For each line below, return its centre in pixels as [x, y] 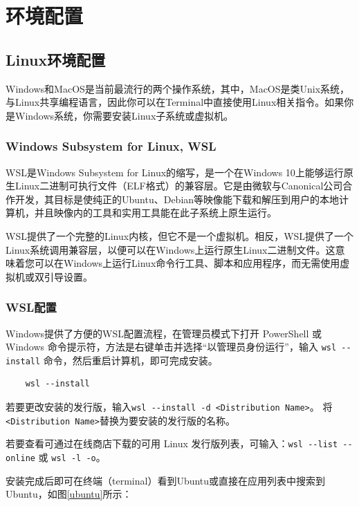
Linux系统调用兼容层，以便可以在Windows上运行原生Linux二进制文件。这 [171, 249]
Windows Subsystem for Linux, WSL [111, 146]
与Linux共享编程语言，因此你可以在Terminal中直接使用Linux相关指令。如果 [175, 102]
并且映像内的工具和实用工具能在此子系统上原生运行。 [155, 213]
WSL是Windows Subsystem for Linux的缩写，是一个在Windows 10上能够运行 [175, 172]
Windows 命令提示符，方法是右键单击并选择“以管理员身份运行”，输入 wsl [171, 347]
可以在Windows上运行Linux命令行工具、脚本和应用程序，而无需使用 [187, 263]
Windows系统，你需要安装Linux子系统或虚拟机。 [124, 115]
